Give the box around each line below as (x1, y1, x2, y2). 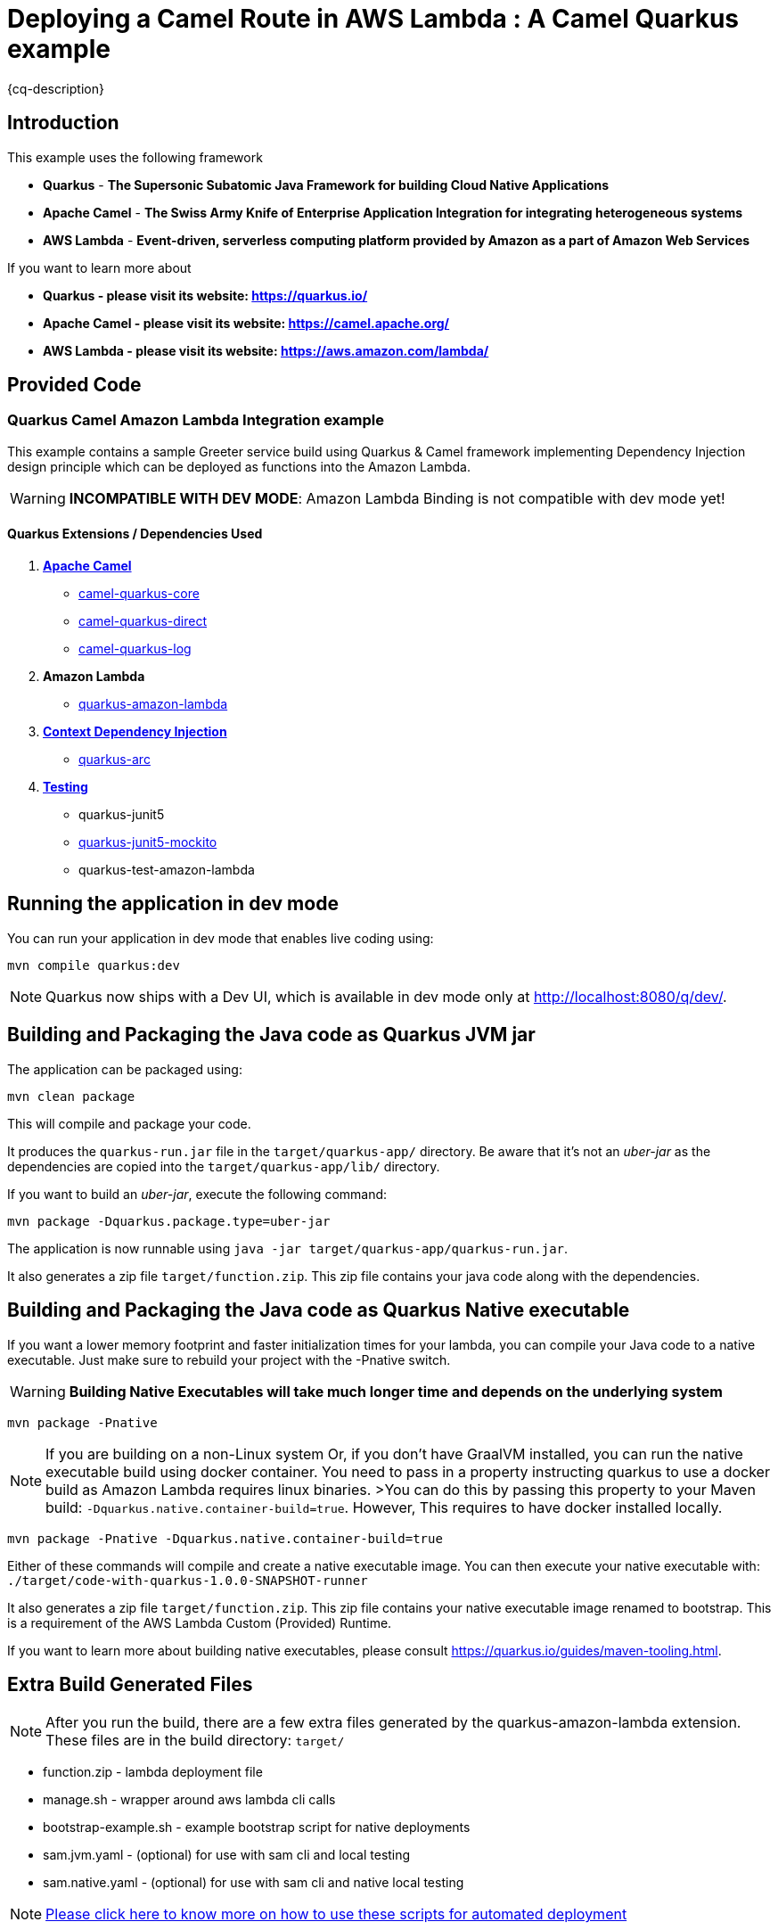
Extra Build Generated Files (7, 1672, 253, 1696)
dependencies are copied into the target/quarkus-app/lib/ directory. (7, 1158, 440, 1174)
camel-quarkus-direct (78, 613, 207, 629)
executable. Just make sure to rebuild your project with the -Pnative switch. (7, 1351, 451, 1367)
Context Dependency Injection (43, 724, 227, 740)
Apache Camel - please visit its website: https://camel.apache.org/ (43, 315, 450, 331)
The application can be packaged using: (7, 1061, 242, 1077)
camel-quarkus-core (78, 586, 200, 602)
